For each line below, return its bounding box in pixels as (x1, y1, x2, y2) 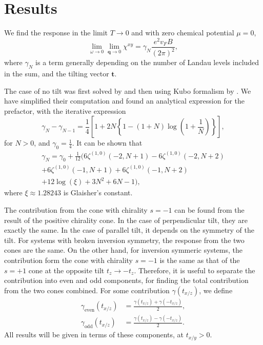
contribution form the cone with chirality (4, 255, 133, 265)
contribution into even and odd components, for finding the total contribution (4, 275, 249, 286)
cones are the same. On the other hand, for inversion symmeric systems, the (4, 245, 243, 255)
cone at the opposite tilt (28, 265, 105, 275)
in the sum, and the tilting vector (4, 68, 109, 78)
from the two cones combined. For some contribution (4, 285, 170, 295)
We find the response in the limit (4, 27, 108, 38)
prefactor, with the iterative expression (4, 105, 126, 116)
